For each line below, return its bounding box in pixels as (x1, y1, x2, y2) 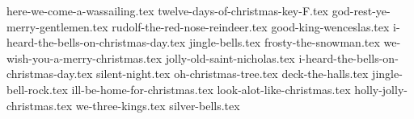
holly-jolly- (354, 80, 408, 97)
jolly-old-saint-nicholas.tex (165, 49, 295, 66)
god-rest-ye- (332, 2, 391, 18)
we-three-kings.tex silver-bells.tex (75, 96, 240, 113)
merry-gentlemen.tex (6, 18, 108, 35)
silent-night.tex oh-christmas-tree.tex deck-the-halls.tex (96, 65, 369, 82)
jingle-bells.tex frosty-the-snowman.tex (188, 34, 380, 51)
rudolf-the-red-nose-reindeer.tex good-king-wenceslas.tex (112, 18, 390, 35)
